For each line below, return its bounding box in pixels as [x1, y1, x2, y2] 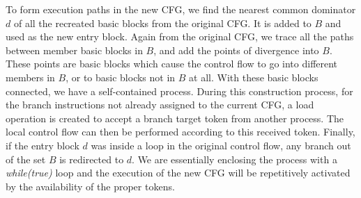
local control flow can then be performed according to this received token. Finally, [6, 124, 355, 139]
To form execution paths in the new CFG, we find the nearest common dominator [6, 2, 356, 16]
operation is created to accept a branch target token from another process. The [6, 110, 344, 125]
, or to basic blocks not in [66, 69, 176, 84]
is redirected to [59, 151, 124, 166]
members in [6, 69, 55, 84]
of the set [6, 151, 46, 166]
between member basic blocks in [6, 42, 143, 57]
